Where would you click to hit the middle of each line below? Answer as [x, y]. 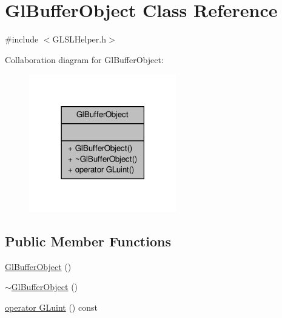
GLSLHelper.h [79, 39]
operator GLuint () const [51, 307]
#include [22, 39]
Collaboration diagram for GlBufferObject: [84, 59]
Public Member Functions [88, 241]
